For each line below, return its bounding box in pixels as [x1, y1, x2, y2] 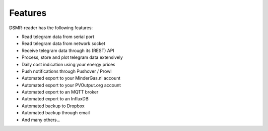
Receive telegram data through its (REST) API [21, 47, 114, 53]
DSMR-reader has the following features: [9, 25, 93, 31]
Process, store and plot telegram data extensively [21, 54, 123, 60]
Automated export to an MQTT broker [21, 89, 99, 95]
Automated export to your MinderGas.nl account [21, 75, 121, 81]
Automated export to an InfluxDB [21, 96, 89, 102]
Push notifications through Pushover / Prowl [21, 68, 112, 74]
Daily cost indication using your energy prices [21, 61, 116, 67]
